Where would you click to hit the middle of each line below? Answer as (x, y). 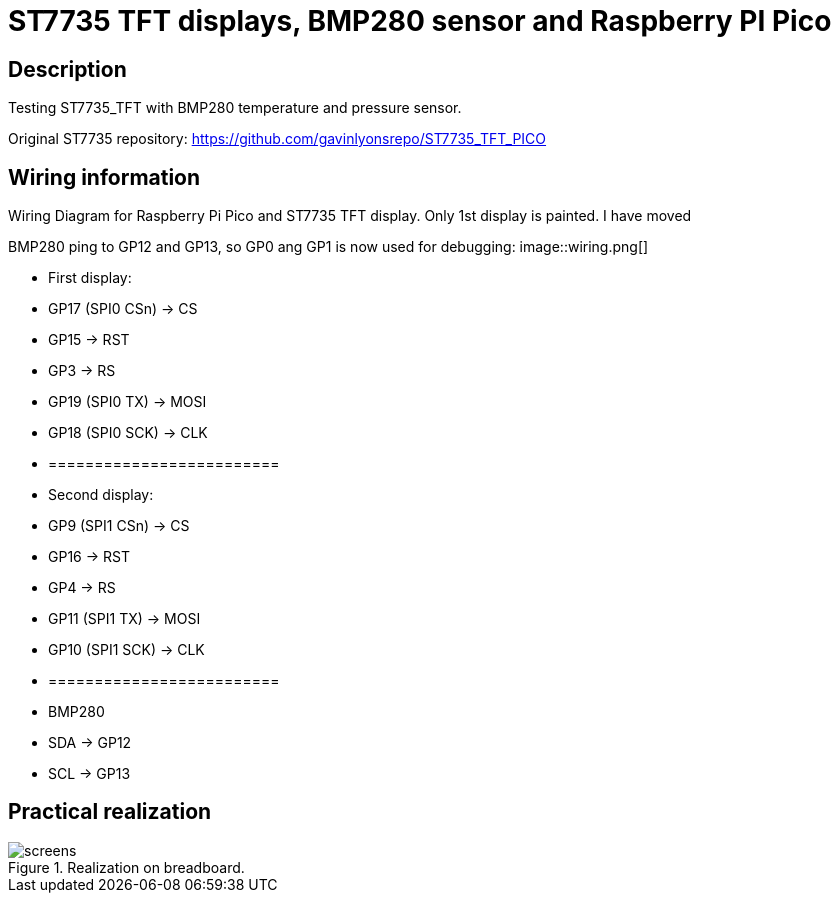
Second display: (101, 495)
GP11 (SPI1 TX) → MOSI (124, 619)
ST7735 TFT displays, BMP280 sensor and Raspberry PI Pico (420, 21)
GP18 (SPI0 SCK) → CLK (128, 433)
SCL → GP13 (89, 774)
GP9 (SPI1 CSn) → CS (119, 526)
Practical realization (110, 812)
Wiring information (104, 177)
